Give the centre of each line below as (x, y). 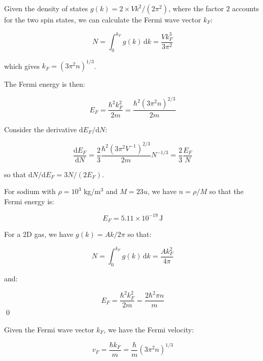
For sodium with (30, 191)
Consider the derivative (41, 129)
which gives (22, 66)
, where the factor (196, 8)
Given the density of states (46, 8)
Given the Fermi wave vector (49, 330)
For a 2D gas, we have (39, 234)
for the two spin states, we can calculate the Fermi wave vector (103, 19)
